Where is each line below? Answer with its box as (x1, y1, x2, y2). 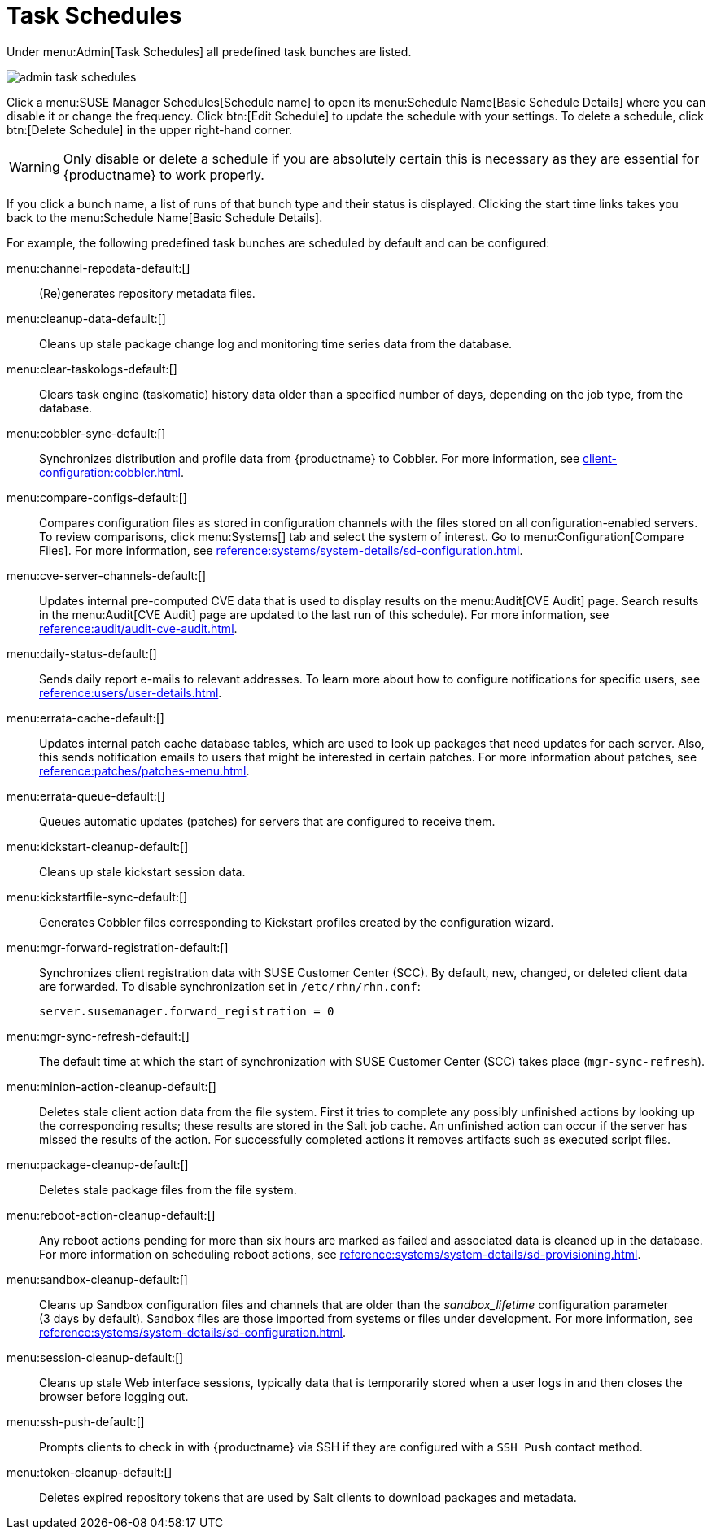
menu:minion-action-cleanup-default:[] (7, 1079, 216, 1093)
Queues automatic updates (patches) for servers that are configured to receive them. (39, 814, 496, 828)
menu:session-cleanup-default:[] (7, 1350, 184, 1364)
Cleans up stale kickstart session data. (39, 864, 246, 879)
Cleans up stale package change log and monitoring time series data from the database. (39, 336, 513, 351)
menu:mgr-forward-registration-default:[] (7, 940, 229, 954)
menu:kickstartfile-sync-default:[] (7, 889, 188, 904)
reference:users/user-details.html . (39, 685, 222, 700)
